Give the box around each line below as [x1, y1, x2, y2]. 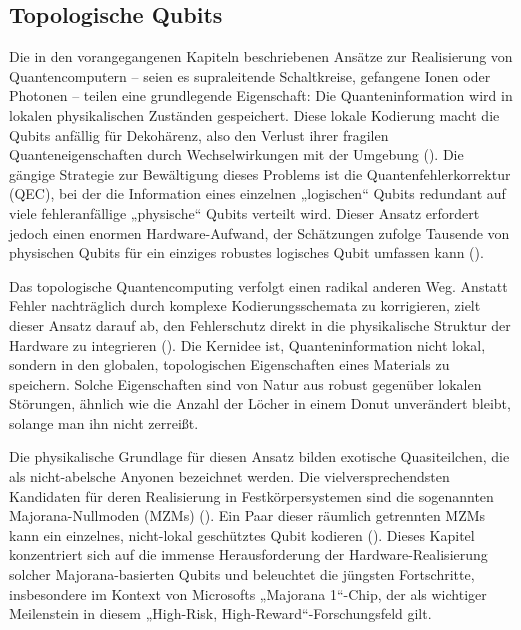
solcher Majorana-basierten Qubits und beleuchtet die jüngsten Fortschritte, [9, 564, 475, 585]
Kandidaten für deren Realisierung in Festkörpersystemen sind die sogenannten [9, 485, 494, 506]
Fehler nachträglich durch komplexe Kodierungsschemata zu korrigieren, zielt [9, 295, 481, 316]
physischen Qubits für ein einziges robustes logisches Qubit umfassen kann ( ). [9, 242, 484, 263]
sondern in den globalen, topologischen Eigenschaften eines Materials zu [9, 354, 450, 375]
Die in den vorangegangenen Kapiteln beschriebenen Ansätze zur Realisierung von [9, 46, 513, 67]
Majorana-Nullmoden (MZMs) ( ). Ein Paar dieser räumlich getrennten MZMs [9, 505, 486, 526]
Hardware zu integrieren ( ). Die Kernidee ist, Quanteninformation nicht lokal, [9, 334, 486, 355]
